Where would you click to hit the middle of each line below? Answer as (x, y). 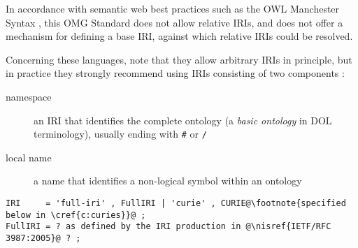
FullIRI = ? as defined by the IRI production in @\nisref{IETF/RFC (169, 227)
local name (29, 157)
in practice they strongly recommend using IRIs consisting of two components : (175, 73)
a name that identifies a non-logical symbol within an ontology (168, 181)
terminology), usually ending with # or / (120, 134)
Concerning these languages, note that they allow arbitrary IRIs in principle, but (179, 59)
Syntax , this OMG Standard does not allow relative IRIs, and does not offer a (174, 22)
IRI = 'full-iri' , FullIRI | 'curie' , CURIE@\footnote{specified (176, 203)
